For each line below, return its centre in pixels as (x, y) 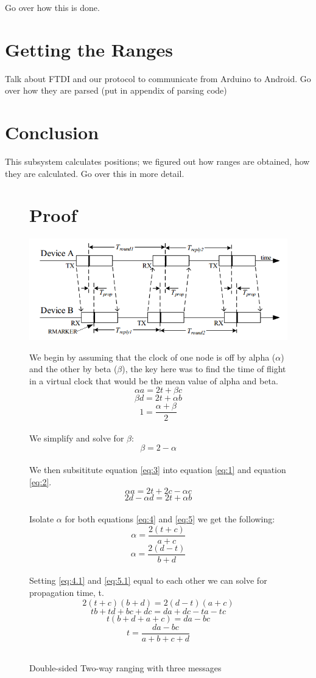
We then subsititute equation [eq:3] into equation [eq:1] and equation (158, 470)
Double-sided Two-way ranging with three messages (125, 668)
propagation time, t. (67, 592)
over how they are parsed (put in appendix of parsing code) (116, 90)
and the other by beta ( (73, 369)
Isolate (42, 519)
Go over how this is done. (52, 7)
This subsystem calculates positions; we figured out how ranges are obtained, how (157, 161)
